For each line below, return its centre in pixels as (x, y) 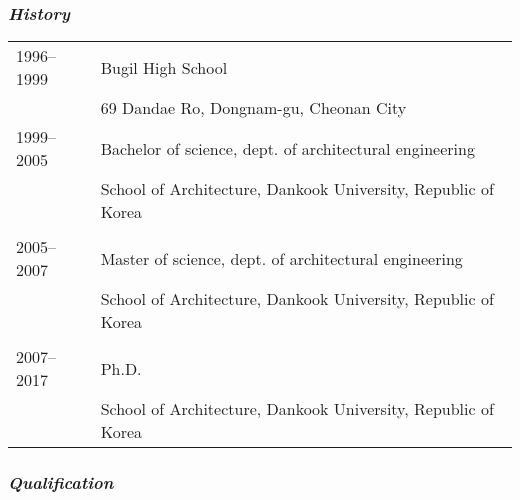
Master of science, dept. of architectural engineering (281, 258)
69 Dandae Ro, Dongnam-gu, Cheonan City (253, 108)
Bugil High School (164, 67)
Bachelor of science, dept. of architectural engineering (287, 148)
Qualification (61, 482)
